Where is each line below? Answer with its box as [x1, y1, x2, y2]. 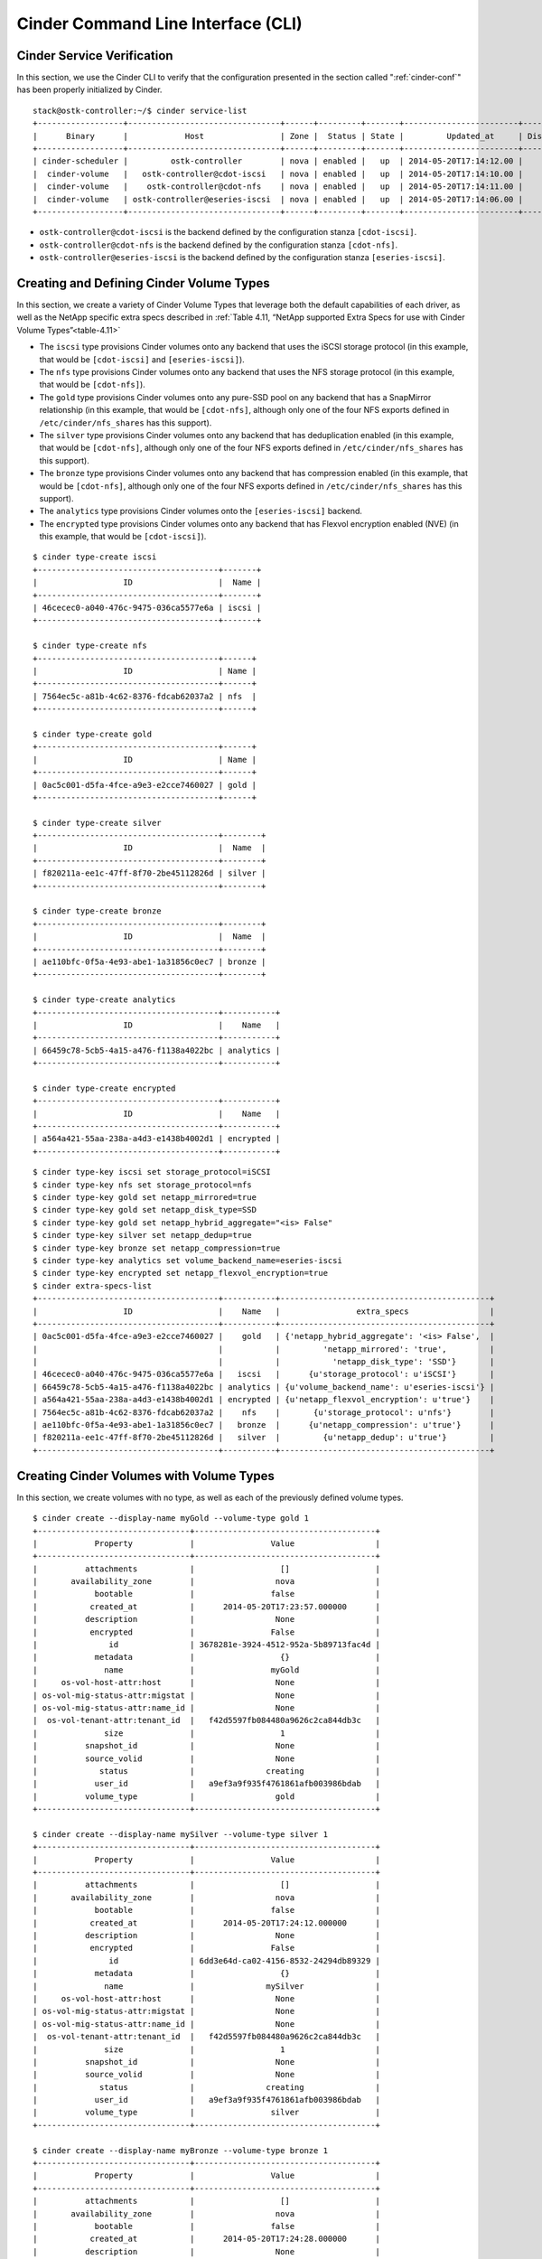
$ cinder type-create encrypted [33, 1083, 176, 1093]
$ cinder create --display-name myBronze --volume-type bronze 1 [33, 2145, 329, 2155]
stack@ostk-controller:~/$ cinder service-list [33, 105, 248, 116]
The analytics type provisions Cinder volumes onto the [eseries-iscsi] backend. [39, 506, 363, 517]
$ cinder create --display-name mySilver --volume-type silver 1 [33, 1829, 329, 1839]
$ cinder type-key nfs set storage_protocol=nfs [33, 1179, 252, 1190]
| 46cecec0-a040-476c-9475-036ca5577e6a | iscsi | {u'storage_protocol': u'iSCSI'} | [33, 1369, 495, 1380]
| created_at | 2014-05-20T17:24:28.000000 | [33, 2234, 381, 2245]
